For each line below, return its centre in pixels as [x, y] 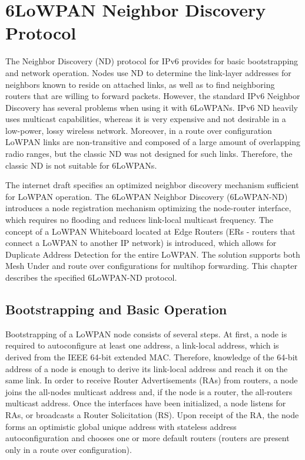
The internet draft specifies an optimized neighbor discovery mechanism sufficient [152, 185]
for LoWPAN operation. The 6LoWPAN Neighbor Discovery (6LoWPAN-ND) [147, 196]
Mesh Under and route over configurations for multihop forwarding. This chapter [152, 266]
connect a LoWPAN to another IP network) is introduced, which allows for [141, 243]
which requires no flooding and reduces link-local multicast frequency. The [140, 220]
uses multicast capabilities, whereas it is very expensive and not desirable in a [146, 119]
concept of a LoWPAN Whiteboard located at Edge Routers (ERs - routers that [150, 231]
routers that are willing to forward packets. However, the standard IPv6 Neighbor [153, 96]
